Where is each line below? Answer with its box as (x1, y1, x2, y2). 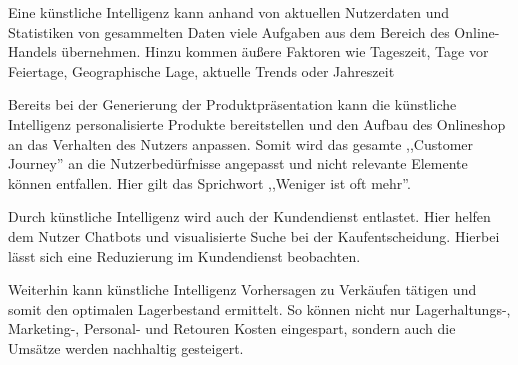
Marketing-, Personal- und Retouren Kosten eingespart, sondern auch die (8, 318, 456, 339)
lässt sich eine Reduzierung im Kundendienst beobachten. (8, 245, 361, 266)
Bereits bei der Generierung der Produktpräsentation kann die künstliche (8, 94, 457, 115)
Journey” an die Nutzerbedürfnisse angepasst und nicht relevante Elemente (8, 153, 468, 174)
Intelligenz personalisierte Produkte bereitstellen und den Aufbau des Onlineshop (8, 113, 506, 134)
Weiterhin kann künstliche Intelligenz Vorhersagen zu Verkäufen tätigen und (8, 279, 477, 300)
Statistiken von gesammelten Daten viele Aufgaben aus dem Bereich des (8, 21, 450, 42)
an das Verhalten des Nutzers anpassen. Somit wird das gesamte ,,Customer (8, 133, 474, 154)
